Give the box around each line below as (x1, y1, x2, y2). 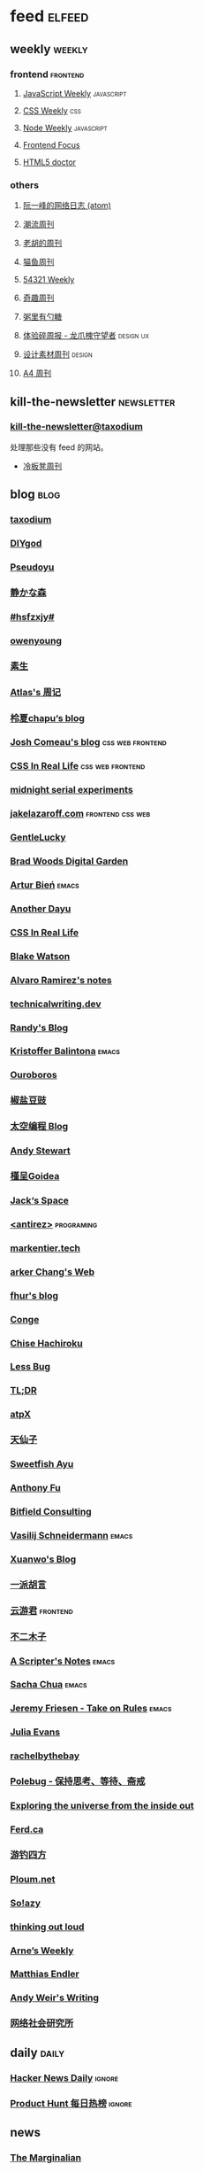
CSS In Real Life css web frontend (10, 760, 146, 772)
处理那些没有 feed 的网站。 (10, 441, 109, 453)
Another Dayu (10, 902, 71, 914)
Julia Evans (10, 1726, 61, 1738)
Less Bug (10, 1361, 51, 1373)
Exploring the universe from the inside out (10, 1800, 194, 1812)
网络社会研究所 (10, 2017, 74, 2029)
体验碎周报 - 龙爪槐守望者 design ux (22, 330, 149, 341)
